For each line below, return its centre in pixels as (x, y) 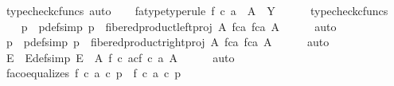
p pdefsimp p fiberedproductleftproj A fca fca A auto (179, 26)
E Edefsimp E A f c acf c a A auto (120, 57)
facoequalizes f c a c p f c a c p (94, 73)
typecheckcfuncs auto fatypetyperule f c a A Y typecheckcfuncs (197, 10)
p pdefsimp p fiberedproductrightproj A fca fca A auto (168, 42)
